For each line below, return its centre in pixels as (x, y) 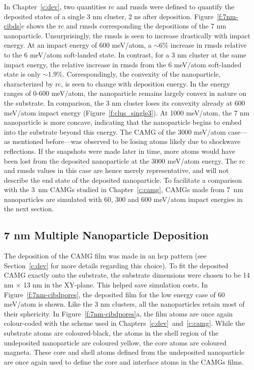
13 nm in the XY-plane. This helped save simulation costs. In (115, 285)
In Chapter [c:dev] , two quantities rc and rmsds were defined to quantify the (119, 6)
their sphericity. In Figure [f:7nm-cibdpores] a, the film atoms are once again (118, 313)
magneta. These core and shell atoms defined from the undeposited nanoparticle (124, 352)
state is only (22, 74)
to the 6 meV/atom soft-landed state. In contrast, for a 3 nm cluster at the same (125, 54)
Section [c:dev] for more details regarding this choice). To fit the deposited (116, 265)
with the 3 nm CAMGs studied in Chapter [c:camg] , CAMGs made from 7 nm (124, 189)
